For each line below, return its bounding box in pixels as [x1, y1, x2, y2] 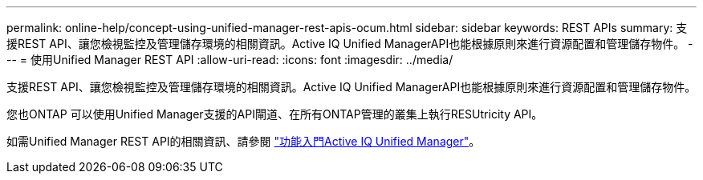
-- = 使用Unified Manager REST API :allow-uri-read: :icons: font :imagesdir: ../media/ [6, 53, 453, 66]
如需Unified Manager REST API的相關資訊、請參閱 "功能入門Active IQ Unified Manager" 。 [6, 134, 481, 148]
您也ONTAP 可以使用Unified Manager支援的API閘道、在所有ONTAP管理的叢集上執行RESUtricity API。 [6, 107, 543, 121]
